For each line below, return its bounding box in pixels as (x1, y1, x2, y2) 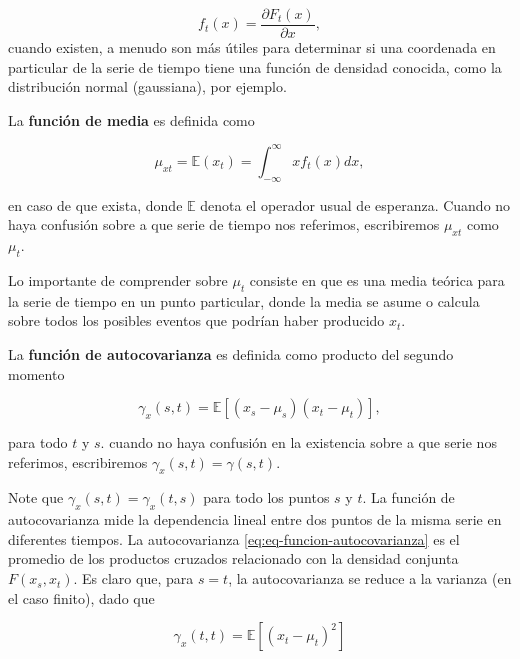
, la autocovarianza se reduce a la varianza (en (228, 568, 512, 589)
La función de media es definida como (8, 109, 255, 130)
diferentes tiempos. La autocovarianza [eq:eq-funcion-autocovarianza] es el (8, 528, 460, 549)
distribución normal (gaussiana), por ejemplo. (8, 76, 287, 97)
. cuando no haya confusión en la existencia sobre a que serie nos (100, 432, 497, 453)
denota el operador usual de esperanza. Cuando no (200, 194, 511, 215)
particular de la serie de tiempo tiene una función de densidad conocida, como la (8, 56, 502, 77)
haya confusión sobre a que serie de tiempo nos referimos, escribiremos (8, 214, 440, 235)
